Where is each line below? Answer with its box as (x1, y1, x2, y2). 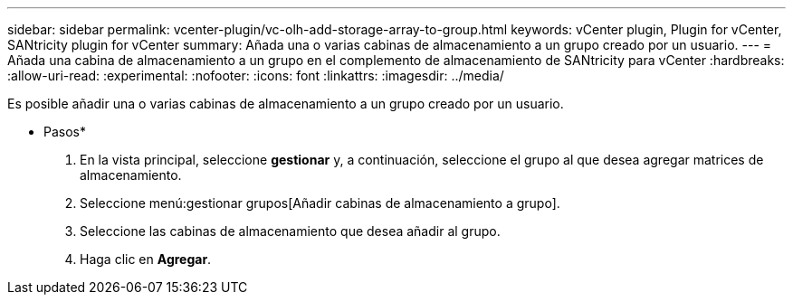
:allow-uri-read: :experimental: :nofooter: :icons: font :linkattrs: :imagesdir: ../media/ (7, 68, 504, 83)
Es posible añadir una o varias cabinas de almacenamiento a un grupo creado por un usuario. (7, 96, 564, 111)
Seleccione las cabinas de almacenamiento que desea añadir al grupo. (80, 223, 501, 239)
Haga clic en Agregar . (80, 251, 212, 267)
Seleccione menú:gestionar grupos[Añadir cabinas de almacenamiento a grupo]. (80, 195, 560, 211)
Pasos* (43, 124, 86, 139)
